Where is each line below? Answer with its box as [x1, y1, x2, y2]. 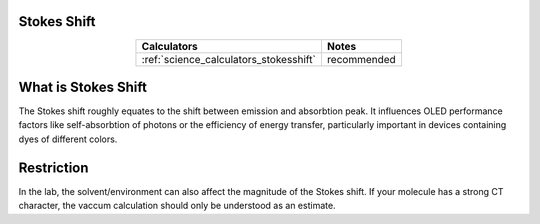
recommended [326, 52, 397, 66]
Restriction [18, 159, 89, 176]
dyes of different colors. [18, 133, 118, 145]
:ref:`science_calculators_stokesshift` [141, 52, 317, 66]
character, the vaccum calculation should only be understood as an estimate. [18, 200, 336, 212]
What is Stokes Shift [18, 78, 147, 95]
